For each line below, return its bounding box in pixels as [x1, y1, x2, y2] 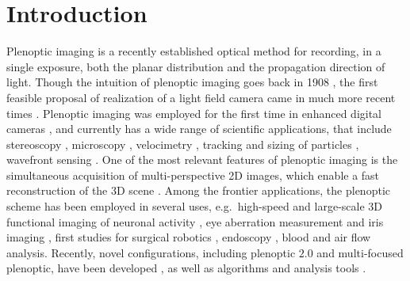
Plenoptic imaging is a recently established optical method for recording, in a [6, 43, 381, 59]
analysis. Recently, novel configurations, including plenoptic [6, 244, 296, 260]
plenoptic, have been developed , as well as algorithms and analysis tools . [6, 260, 366, 276]
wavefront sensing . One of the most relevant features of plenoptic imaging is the [6, 151, 398, 168]
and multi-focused [316, 244, 404, 260]
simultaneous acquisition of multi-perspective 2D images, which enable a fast [6, 166, 380, 183]
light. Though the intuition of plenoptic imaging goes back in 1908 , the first [6, 74, 378, 90]
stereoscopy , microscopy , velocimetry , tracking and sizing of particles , [6, 135, 359, 152]
